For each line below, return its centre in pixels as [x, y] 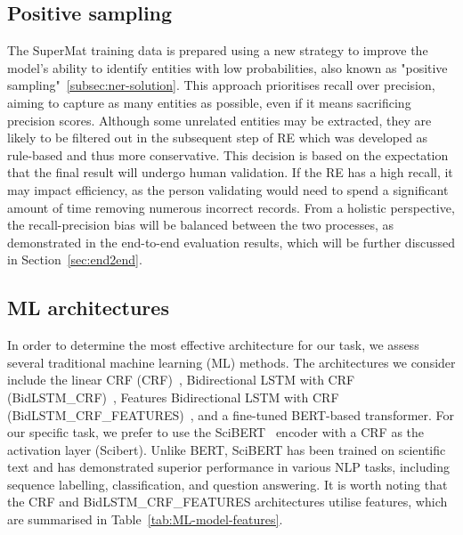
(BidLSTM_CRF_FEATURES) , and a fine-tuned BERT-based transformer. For [231, 414]
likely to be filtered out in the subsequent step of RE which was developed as [218, 138]
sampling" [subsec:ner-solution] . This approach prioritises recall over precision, [221, 85]
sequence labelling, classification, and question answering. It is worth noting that [227, 484]
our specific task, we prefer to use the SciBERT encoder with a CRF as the [216, 432]
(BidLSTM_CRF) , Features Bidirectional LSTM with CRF [173, 397]
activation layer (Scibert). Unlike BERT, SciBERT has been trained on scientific [227, 449]
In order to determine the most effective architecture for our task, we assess [213, 345]
